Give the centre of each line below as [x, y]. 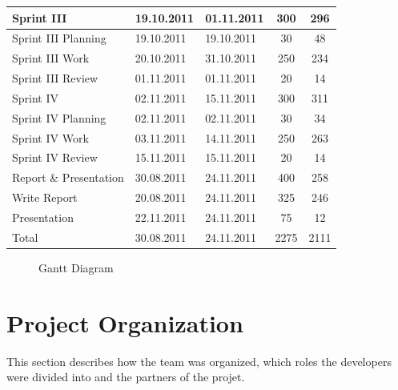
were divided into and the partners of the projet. [126, 377]
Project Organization [125, 322]
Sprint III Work [51, 58]
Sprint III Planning [59, 38]
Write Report [45, 197]
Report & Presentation [68, 177]
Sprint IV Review [55, 157]
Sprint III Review [55, 78]
